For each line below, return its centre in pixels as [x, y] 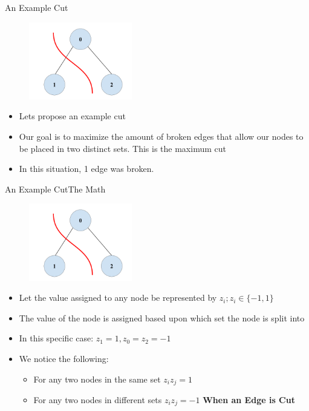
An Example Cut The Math [55, 189]
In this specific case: [56, 338]
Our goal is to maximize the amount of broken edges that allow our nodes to [161, 136]
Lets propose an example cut [72, 116]
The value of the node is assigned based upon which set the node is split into [162, 317]
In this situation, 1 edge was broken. [86, 169]
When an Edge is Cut [249, 399]
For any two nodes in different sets [98, 399]
